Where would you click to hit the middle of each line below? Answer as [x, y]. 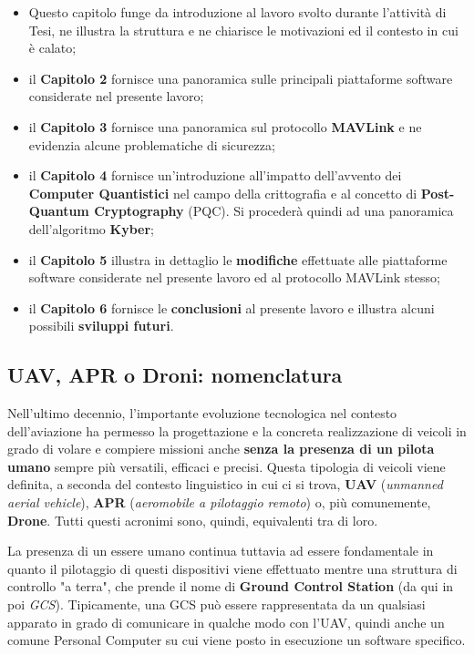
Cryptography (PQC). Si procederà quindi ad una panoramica [274, 211]
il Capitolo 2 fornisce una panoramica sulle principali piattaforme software [241, 78]
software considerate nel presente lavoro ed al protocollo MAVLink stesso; [234, 277]
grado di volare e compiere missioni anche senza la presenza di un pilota [221, 449]
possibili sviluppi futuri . [101, 326]
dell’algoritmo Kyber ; [91, 228]
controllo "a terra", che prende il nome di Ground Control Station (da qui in [231, 586]
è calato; [52, 48]
